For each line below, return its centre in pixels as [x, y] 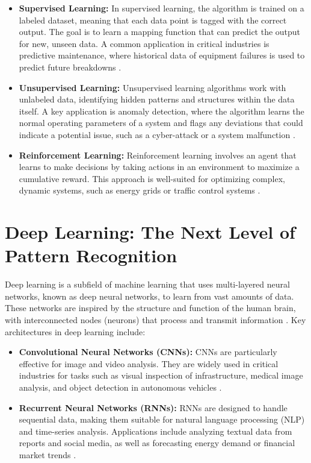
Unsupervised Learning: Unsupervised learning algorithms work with [152, 87]
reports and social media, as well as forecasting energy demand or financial [157, 443]
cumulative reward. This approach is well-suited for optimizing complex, [152, 178]
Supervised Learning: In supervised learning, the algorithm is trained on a [162, 8]
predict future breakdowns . [70, 67]
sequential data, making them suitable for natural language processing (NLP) [162, 419]
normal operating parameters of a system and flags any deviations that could [161, 123]
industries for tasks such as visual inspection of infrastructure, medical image [161, 375]
